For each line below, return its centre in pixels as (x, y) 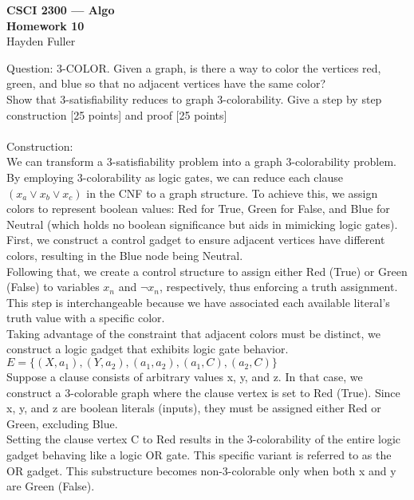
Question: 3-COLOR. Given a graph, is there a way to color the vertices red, (194, 67)
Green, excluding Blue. (62, 423)
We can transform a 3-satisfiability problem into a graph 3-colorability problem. (201, 161)
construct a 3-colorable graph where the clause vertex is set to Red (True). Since (203, 392)
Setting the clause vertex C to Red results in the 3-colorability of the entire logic (204, 439)
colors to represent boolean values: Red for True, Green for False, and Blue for (198, 209)
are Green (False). (51, 486)
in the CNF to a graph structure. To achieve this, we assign (232, 193)
